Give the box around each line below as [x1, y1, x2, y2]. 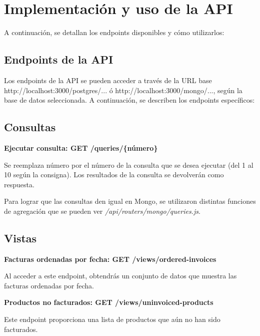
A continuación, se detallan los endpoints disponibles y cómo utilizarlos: [4, 27, 224, 38]
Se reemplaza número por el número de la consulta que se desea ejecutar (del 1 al [4, 159, 253, 170]
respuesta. [4, 179, 34, 189]
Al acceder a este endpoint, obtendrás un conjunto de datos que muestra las [4, 270, 237, 281]
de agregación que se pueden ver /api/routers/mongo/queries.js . [4, 205, 200, 216]
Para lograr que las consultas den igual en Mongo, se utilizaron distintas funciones [4, 196, 256, 206]
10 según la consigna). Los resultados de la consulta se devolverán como [4, 169, 224, 180]
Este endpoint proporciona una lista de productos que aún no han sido [4, 314, 220, 324]
